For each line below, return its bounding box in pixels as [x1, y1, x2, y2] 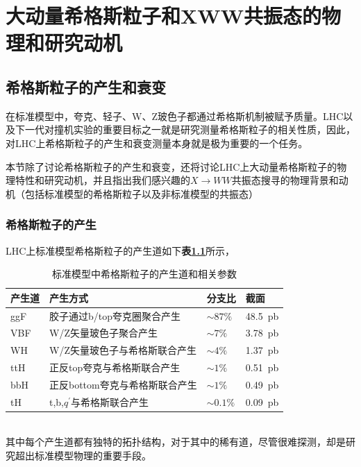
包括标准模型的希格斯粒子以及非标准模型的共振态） [24, 186, 258, 201]
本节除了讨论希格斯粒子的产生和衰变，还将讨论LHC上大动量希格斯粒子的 [6, 159, 337, 173]
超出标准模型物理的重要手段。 [15, 448, 151, 463]
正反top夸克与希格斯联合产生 [49, 360, 180, 375]
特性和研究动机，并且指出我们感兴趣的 [15, 173, 190, 187]
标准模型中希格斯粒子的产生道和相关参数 [52, 266, 237, 281]
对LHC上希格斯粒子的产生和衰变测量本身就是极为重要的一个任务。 [6, 135, 308, 150]
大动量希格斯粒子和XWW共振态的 [6, 1, 321, 30]
